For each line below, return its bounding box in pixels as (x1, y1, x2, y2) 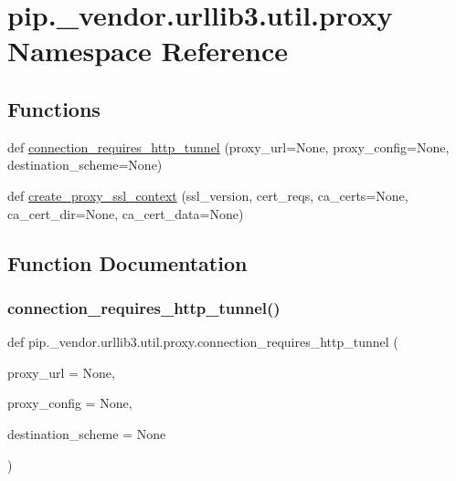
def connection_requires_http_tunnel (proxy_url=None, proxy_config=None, (7, 137, 450, 156)
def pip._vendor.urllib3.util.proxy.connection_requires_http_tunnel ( (7, 332, 398, 351)
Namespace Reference (7, 32, 288, 69)
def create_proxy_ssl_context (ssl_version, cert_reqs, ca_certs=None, (7, 185, 408, 204)
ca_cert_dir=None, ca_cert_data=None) (7, 204, 244, 223)
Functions (7, 94, 101, 122)
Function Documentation (7, 248, 248, 277)
